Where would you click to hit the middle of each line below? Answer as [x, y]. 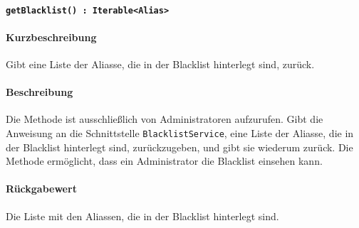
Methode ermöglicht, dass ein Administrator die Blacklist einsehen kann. [164, 161]
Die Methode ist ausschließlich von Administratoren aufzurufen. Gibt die [165, 119]
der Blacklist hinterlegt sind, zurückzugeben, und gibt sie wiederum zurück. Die [179, 147]
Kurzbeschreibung [51, 37]
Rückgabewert [41, 189]
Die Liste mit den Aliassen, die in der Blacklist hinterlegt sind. [142, 216]
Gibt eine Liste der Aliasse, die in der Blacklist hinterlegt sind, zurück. [160, 64]
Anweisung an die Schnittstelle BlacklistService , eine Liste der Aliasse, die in [180, 133]
